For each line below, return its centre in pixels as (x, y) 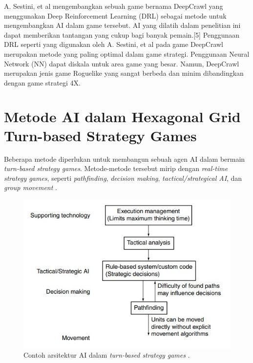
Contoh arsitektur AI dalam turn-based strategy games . (107, 355)
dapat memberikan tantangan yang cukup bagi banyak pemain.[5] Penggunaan (122, 34)
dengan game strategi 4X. (42, 82)
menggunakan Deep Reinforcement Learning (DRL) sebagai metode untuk (115, 15)
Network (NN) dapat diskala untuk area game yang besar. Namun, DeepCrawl (122, 63)
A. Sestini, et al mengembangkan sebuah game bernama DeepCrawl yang (114, 6)
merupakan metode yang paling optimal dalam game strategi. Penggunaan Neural (127, 53)
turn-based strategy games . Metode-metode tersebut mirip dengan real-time (116, 168)
